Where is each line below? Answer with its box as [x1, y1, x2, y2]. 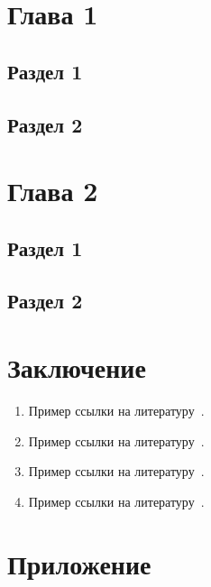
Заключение [7, 349, 146, 386]
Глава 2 [7, 172, 98, 209]
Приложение [7, 545, 151, 582]
